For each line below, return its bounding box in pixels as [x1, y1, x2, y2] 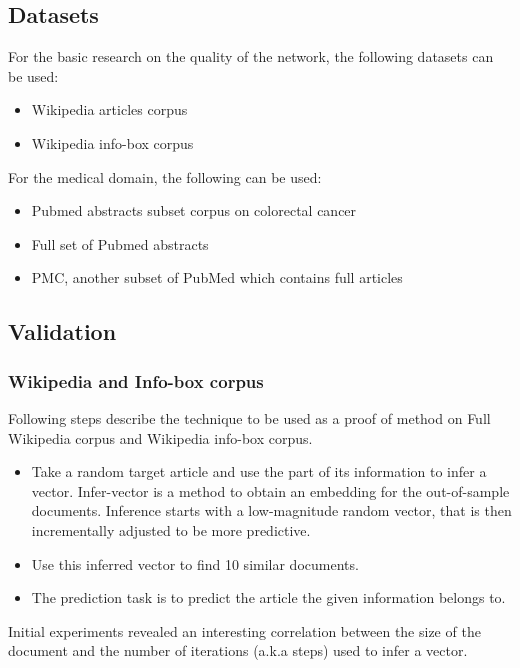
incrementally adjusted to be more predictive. [31, 519, 311, 540]
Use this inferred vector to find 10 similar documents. [31, 553, 359, 574]
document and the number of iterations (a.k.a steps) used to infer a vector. [8, 640, 468, 661]
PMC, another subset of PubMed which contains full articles [31, 267, 403, 288]
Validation [8, 316, 117, 347]
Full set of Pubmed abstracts [31, 233, 209, 254]
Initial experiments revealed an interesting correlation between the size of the [8, 620, 481, 641]
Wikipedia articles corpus [31, 99, 188, 120]
